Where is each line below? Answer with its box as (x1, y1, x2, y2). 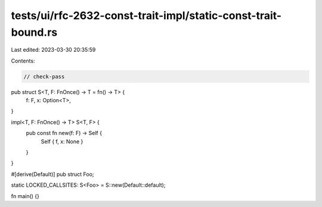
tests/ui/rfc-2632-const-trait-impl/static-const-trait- (11, 9, 282, 22)
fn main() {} (11, 192, 40, 199)
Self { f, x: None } (41, 137, 83, 145)
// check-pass (23, 73, 65, 80)
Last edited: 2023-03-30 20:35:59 (11, 46, 96, 54)
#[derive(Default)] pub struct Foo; (11, 170, 95, 178)
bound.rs (11, 26, 58, 39)
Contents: (11, 57, 35, 64)
